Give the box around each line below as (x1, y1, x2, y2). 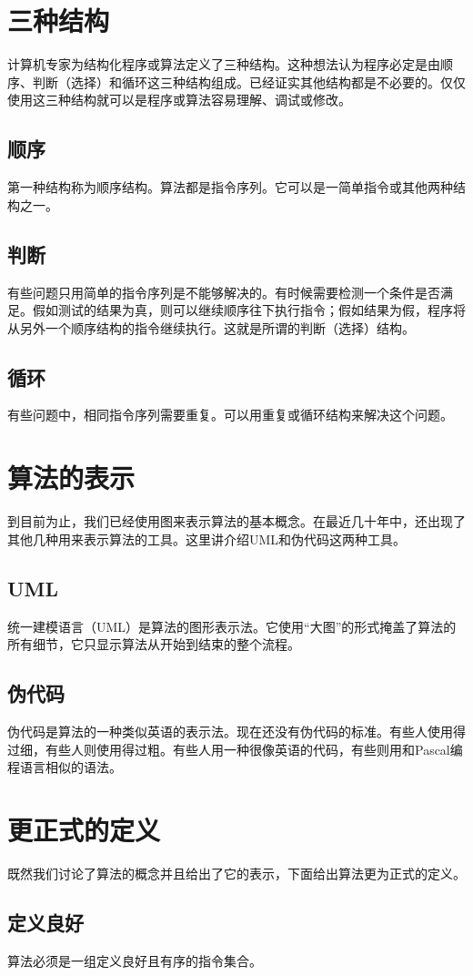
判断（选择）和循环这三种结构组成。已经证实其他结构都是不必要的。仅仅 (32, 72, 466, 91)
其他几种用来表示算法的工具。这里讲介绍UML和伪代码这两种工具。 (7, 529, 407, 548)
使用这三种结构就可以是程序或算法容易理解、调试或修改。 (7, 90, 351, 109)
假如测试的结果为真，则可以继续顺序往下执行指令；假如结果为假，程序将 (32, 300, 466, 320)
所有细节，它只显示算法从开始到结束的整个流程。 (7, 635, 300, 654)
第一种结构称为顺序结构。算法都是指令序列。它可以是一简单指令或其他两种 (7, 178, 453, 197)
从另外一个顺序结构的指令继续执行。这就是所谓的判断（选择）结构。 (7, 318, 415, 337)
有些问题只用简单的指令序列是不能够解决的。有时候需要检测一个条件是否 (7, 282, 440, 301)
